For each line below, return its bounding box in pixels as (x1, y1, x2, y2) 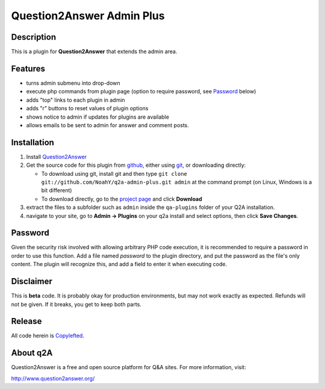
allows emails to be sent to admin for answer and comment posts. (26, 121, 190, 129)
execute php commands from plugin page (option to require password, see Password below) (26, 88, 256, 95)
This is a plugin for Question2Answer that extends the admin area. (11, 48, 178, 55)
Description (11, 32, 57, 42)
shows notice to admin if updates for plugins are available (26, 113, 170, 120)
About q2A (11, 348, 53, 358)
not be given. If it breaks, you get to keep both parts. (11, 300, 141, 308)
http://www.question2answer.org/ (11, 375, 95, 382)
